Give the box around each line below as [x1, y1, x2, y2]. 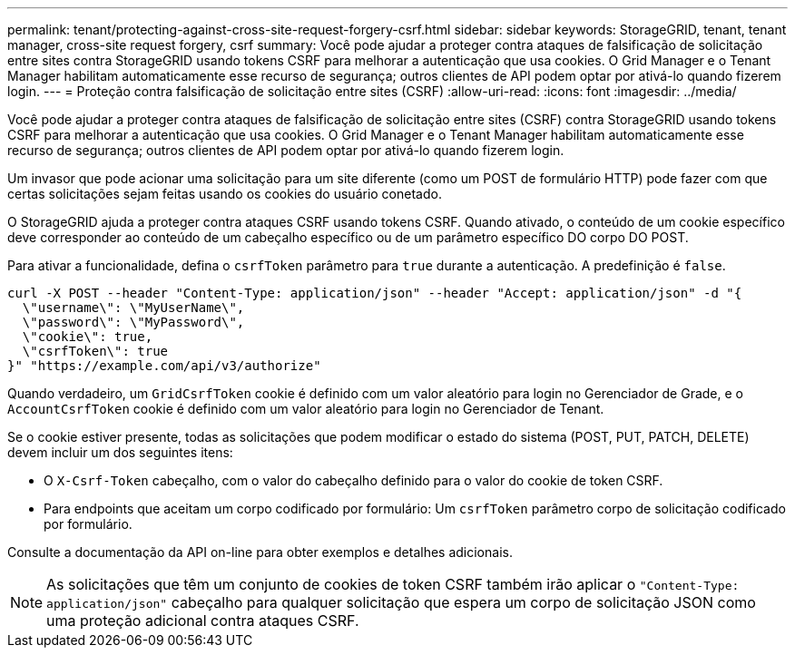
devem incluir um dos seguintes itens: [7, 445, 233, 460]
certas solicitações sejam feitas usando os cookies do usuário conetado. [7, 186, 442, 201]
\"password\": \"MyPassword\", [22, 315, 245, 329]
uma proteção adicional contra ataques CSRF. [46, 611, 359, 630]
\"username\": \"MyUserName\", [22, 300, 245, 315]
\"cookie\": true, [22, 329, 153, 344]
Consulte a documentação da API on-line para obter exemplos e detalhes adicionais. [7, 544, 513, 560]
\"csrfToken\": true [22, 344, 169, 358]
